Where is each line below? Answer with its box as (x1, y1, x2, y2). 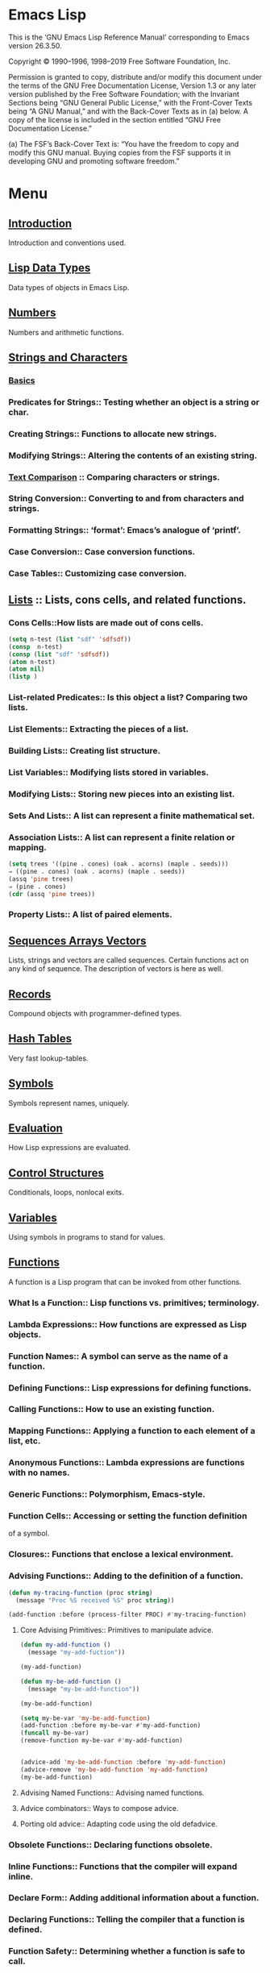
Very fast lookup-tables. (8, 1053, 89, 1063)
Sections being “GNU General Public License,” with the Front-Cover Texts (8, 98, 252, 107)
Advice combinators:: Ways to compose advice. (19, 1803, 179, 1813)
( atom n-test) (8, 658, 56, 666)
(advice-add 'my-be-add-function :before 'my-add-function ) (19, 1759, 226, 1767)
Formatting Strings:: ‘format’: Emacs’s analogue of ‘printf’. (8, 525, 241, 536)
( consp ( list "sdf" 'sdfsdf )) (8, 650, 110, 658)
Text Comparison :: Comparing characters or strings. (8, 471, 220, 483)
